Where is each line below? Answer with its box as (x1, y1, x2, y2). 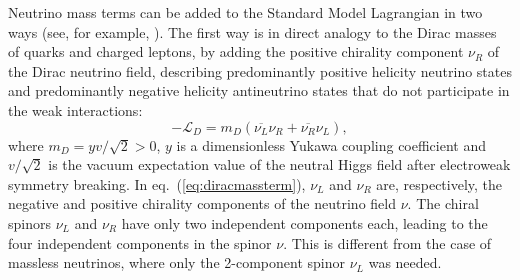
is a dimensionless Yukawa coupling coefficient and (176, 134, 487, 155)
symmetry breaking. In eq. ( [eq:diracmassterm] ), (8, 173, 306, 194)
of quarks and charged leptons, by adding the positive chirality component (8, 41, 464, 62)
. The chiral (407, 193, 479, 214)
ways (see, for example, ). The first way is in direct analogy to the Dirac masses (8, 21, 497, 42)
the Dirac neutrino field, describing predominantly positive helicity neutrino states (8, 60, 512, 81)
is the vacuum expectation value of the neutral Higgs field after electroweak (48, 154, 511, 175)
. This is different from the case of (283, 232, 492, 253)
